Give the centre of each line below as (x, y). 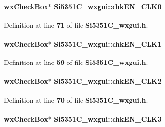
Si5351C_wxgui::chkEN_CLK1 (108, 43)
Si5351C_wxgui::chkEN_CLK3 (108, 119)
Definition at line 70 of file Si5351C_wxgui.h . (76, 100)
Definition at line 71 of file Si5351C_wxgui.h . (76, 24)
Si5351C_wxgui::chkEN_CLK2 (108, 81)
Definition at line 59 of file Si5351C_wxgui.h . (76, 62)
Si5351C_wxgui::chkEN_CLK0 (108, 6)
